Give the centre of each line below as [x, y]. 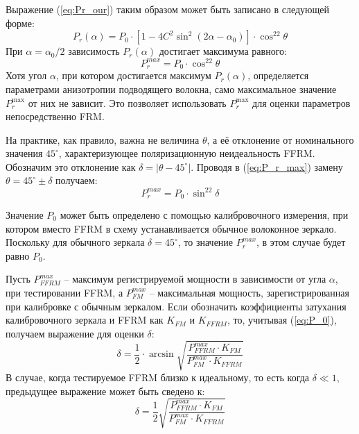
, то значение [205, 242]
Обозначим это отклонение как [71, 166]
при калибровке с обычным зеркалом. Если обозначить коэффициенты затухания [176, 306]
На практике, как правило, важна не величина [103, 139]
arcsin [161, 354]
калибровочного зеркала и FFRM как [85, 320]
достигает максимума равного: [223, 51]
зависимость [94, 51]
